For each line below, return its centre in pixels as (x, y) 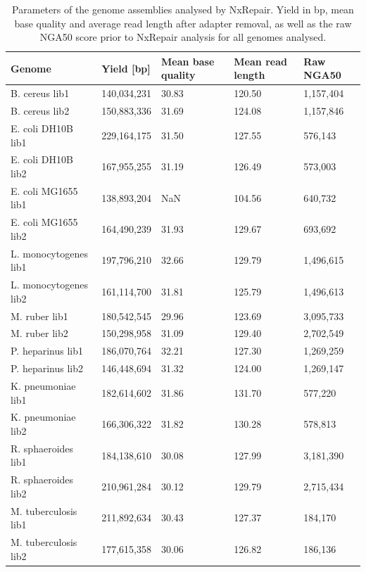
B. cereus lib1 (40, 93)
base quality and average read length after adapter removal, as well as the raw (183, 23)
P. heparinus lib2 (47, 368)
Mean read (260, 61)
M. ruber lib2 (39, 333)
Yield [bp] (126, 68)
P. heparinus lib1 (47, 351)
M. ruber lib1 (39, 316)
